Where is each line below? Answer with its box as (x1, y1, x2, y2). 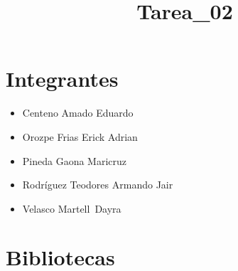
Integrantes (6, 64, 119, 93)
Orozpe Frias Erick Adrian (22, 129, 138, 144)
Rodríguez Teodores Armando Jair (22, 177, 173, 192)
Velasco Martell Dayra (22, 201, 121, 216)
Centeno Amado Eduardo (22, 105, 134, 120)
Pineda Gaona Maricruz (22, 153, 127, 168)
